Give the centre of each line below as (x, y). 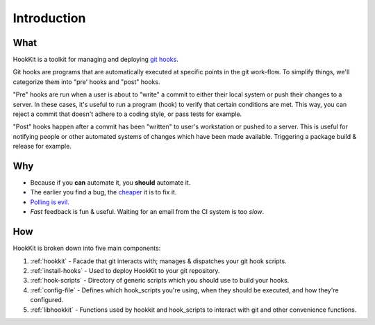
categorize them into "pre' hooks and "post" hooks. (86, 82)
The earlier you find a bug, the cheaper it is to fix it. (103, 192)
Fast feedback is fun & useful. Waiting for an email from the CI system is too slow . (147, 212)
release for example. (42, 147)
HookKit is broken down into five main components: (87, 248)
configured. (47, 300)
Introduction (49, 18)
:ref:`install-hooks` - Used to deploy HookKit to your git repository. (125, 270)
